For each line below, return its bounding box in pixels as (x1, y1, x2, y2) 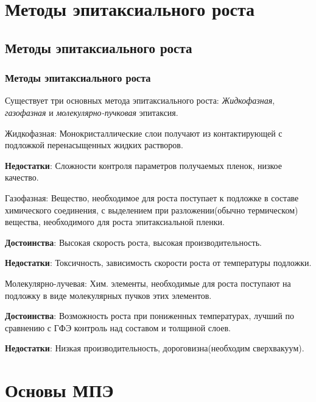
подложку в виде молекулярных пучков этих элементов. (5, 289, 212, 301)
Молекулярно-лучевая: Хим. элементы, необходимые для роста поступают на (5, 276, 291, 289)
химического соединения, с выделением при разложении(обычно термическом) (5, 203, 298, 216)
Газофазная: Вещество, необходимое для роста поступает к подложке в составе (5, 191, 299, 204)
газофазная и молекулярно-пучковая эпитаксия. (5, 106, 178, 118)
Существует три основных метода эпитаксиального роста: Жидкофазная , (5, 94, 275, 107)
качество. (5, 171, 39, 184)
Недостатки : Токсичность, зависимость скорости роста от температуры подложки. (5, 256, 312, 269)
